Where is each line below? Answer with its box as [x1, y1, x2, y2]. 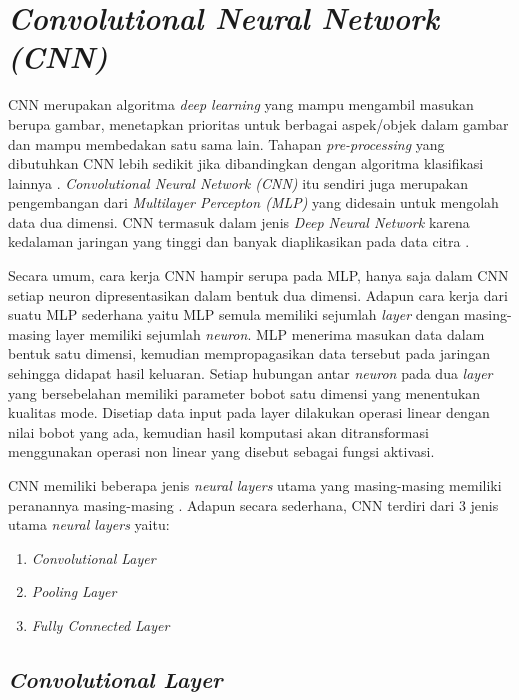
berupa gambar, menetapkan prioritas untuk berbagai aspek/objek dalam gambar [8, 113, 509, 134]
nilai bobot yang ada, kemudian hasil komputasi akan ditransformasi [8, 421, 429, 442]
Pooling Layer [31, 581, 117, 602]
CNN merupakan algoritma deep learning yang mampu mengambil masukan [8, 94, 474, 115]
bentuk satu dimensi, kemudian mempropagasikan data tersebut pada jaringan [8, 343, 490, 364]
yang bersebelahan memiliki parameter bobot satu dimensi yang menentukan [8, 382, 481, 403]
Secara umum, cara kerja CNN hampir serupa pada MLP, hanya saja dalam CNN [8, 265, 509, 286]
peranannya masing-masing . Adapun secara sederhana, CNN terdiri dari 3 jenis [8, 494, 499, 515]
